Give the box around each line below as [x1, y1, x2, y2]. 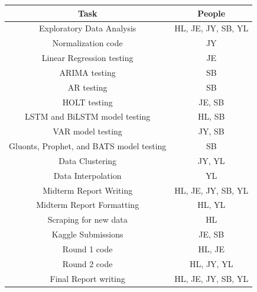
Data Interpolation [53, 169, 122, 181]
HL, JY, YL [190, 257, 233, 269]
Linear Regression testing [41, 52, 134, 64]
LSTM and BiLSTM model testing [25, 110, 151, 123]
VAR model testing [53, 125, 122, 137]
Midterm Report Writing [43, 184, 133, 196]
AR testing [67, 81, 108, 93]
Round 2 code [62, 257, 113, 269]
